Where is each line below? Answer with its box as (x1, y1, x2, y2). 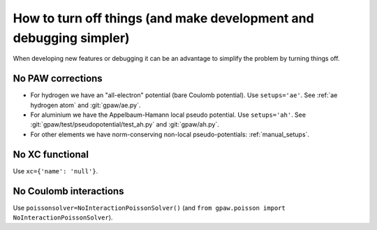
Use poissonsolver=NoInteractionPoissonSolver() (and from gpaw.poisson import (13, 203, 286, 212)
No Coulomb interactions (13, 185, 124, 197)
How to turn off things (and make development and (13, 10, 314, 26)
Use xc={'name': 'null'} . (13, 166, 98, 175)
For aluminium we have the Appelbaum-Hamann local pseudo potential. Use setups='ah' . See (30, 110, 306, 119)
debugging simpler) (13, 30, 130, 45)
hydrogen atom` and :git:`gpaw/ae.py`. (30, 101, 141, 109)
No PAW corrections (13, 73, 103, 85)
